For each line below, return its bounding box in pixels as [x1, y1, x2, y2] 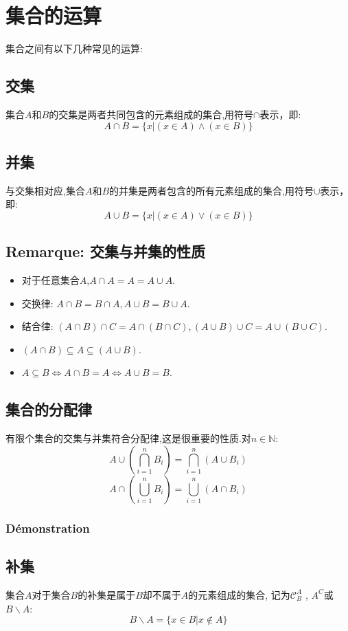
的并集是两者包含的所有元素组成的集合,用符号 [109, 183, 314, 197]
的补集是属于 [78, 587, 136, 601]
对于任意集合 [21, 273, 80, 287]
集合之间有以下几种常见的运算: [5, 41, 143, 56]
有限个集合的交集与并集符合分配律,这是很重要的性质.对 [5, 431, 251, 445]
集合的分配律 [5, 399, 92, 420]
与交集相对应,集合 [5, 183, 85, 197]
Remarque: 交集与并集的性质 [5, 241, 205, 262]
